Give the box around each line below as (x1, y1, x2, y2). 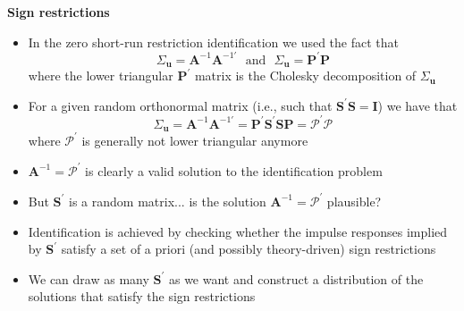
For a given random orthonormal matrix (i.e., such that (28, 96, 333, 114)
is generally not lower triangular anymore (81, 130, 308, 149)
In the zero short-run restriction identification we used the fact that (28, 32, 399, 51)
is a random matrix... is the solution (69, 191, 266, 210)
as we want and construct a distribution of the (168, 269, 424, 288)
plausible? (326, 191, 382, 210)
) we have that (377, 96, 458, 114)
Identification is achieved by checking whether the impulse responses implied (28, 222, 448, 240)
